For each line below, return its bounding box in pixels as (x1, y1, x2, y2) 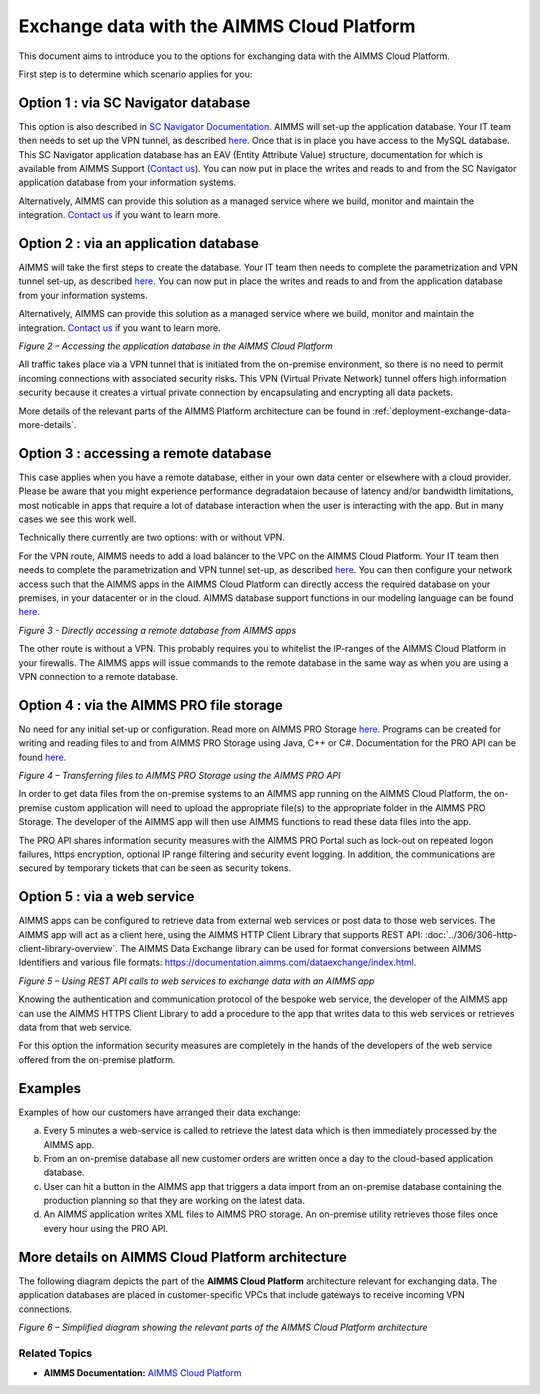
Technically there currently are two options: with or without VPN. (18, 531, 285, 544)
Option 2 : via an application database (18, 235, 260, 252)
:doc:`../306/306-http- (425, 928, 518, 940)
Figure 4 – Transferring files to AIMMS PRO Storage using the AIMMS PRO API (18, 770, 341, 782)
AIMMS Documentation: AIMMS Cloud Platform (43, 1367, 242, 1379)
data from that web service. (18, 1021, 133, 1034)
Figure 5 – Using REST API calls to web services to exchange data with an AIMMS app (18, 975, 375, 987)
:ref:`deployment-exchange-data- (372, 405, 512, 417)
